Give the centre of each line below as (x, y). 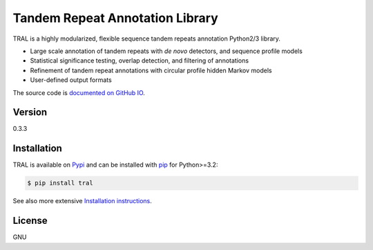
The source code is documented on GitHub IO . (79, 92)
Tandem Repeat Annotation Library (116, 18)
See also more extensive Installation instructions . (82, 201)
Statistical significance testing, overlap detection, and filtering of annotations (139, 61)
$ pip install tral (60, 183)
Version (30, 113)
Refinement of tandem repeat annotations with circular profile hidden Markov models (151, 70)
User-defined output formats (71, 80)
